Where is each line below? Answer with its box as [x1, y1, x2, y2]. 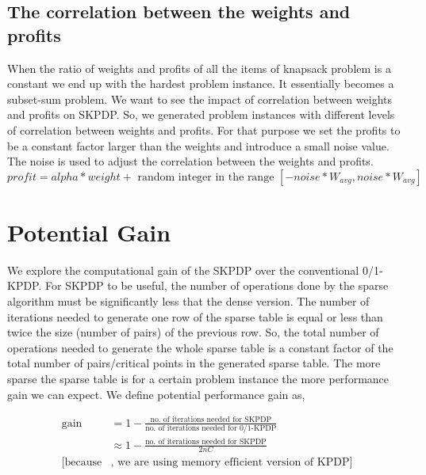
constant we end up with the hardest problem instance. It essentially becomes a [7, 75, 394, 92]
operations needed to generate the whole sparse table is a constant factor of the [7, 339, 393, 355]
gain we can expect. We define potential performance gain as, [7, 386, 305, 402]
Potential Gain [7, 215, 171, 248]
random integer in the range [137, 171, 274, 183]
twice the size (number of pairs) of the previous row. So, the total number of [7, 324, 379, 340]
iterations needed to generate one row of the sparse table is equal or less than [7, 308, 383, 325]
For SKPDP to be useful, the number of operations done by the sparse [45, 277, 389, 294]
